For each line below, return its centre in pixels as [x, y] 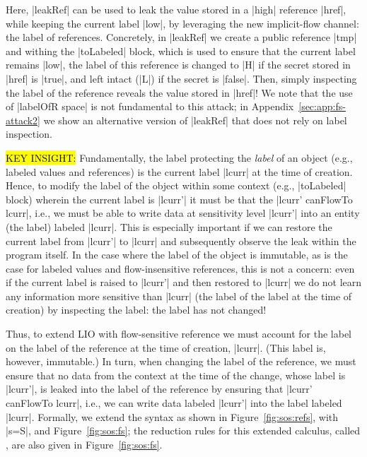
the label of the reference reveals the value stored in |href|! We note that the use [179, 92]
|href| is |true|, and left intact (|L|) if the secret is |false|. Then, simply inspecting [181, 78]
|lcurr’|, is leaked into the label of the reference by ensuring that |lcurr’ [159, 389]
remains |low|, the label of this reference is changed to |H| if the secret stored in [178, 65]
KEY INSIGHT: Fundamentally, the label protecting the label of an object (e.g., [179, 157]
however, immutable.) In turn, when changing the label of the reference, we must [181, 361]
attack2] [23, 120]
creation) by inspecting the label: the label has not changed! [136, 310]
